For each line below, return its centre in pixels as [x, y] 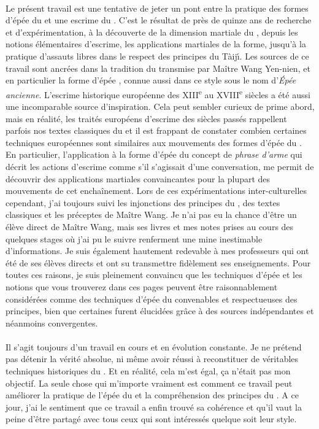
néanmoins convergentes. [52, 323]
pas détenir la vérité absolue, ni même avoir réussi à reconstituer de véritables [152, 359]
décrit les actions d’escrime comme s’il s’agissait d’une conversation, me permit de [160, 166]
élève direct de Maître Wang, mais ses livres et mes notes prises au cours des [150, 226]
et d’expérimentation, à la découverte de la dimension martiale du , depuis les [152, 32]
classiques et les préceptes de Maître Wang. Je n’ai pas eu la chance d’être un [151, 214]
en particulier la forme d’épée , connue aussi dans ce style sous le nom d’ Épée [151, 80]
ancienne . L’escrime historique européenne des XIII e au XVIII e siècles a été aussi [158, 93]
